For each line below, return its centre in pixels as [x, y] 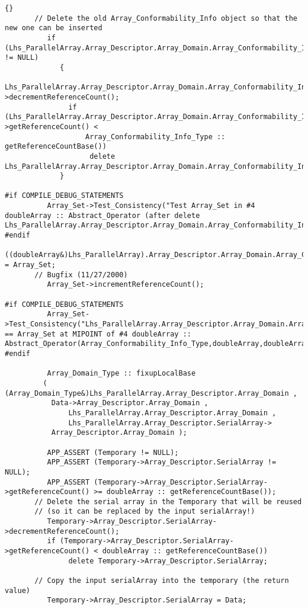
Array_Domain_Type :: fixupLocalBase [121, 374]
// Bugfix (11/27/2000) [81, 275]
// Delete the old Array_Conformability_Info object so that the [166, 18]
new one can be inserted [54, 28]
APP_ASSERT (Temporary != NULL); [113, 452]
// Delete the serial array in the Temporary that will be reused [168, 501]
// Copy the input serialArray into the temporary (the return [162, 581]
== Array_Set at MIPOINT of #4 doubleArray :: [98, 334]
